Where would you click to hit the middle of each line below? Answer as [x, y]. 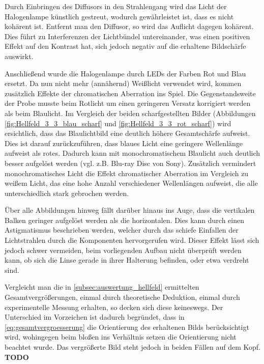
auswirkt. [19, 56]
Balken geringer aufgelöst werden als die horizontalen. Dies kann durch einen [124, 220]
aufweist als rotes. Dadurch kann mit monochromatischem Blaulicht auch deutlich [133, 153]
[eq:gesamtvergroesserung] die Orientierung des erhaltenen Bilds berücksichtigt [127, 327]
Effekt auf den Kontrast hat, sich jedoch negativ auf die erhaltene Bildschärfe [125, 46]
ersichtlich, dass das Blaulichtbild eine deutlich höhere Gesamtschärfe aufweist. [127, 133]
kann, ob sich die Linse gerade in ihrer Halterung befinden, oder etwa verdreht [127, 260]
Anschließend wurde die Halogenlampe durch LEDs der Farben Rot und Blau [125, 73]
